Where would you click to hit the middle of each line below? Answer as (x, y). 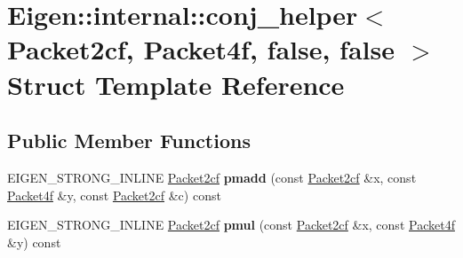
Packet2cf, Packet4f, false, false (201, 49)
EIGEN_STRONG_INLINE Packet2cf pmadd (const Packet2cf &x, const (212, 177)
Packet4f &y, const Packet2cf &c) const (114, 195)
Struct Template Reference (176, 84)
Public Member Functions (129, 141)
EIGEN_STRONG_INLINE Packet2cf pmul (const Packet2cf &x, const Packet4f (231, 225)
